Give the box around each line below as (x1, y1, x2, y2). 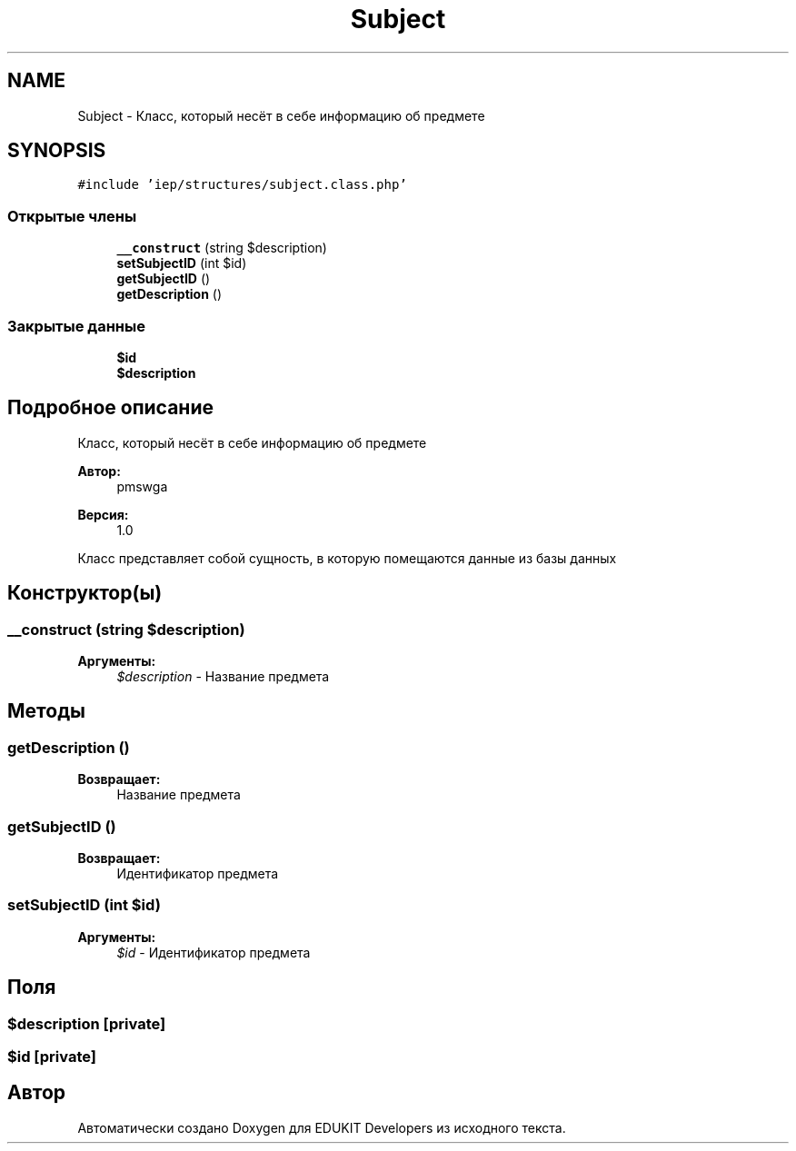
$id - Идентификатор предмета (116, 944, 311, 960)
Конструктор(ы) (7, 581, 163, 605)
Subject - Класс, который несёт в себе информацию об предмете (77, 107, 485, 124)
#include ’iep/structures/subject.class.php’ (77, 177, 407, 193)
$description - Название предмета (116, 669, 330, 684)
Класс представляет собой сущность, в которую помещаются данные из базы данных (77, 550, 617, 566)
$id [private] (7, 1047, 96, 1066)
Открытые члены (7, 206, 137, 225)
